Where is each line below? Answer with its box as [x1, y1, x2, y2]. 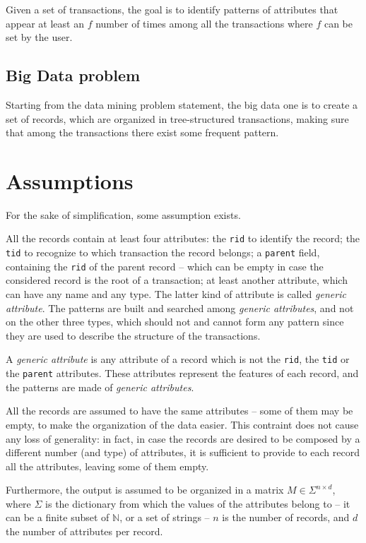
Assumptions [6, 166, 134, 195]
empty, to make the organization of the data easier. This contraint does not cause [6, 417, 359, 431]
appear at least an [6, 16, 84, 30]
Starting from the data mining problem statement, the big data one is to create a [6, 97, 358, 112]
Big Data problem [6, 64, 141, 86]
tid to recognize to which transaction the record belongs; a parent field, [6, 245, 320, 260]
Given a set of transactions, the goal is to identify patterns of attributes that [6, 2, 338, 16]
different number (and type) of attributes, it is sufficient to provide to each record [6, 445, 360, 460]
